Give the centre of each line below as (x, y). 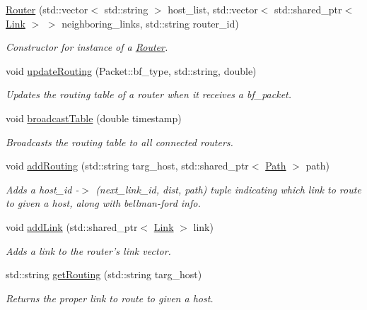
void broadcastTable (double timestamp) (94, 118)
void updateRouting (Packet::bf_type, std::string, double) (131, 70)
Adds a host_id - (42, 189)
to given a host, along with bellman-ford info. (103, 203)
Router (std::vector (47, 9)
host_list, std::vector (213, 9)
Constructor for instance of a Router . (87, 47)
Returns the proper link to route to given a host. (110, 298)
